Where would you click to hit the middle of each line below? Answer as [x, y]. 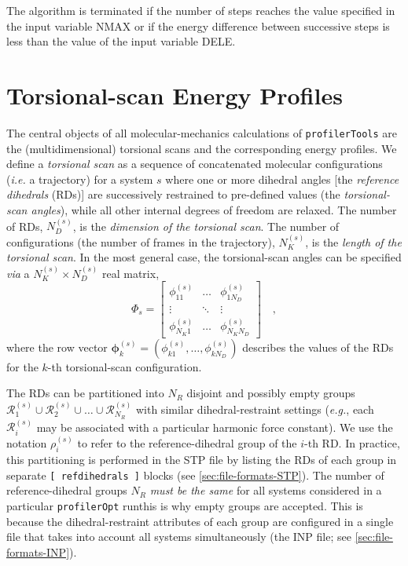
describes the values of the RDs [318, 347]
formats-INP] [38, 551]
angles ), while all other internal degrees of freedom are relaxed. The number [214, 209]
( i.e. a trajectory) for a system [80, 179]
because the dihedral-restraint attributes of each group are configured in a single [200, 521]
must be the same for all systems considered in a [266, 490]
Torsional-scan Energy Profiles [175, 95]
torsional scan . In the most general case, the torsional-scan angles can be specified [204, 257]
